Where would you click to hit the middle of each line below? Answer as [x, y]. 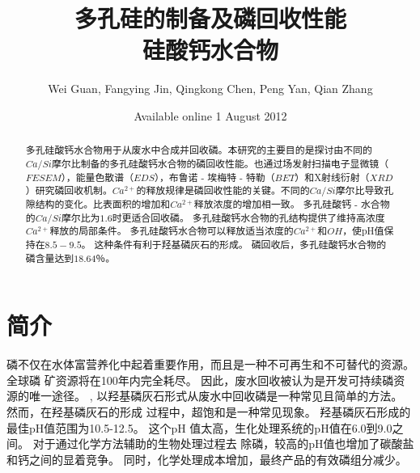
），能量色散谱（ [98, 177]
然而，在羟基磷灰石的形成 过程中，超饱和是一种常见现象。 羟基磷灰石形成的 [209, 411]
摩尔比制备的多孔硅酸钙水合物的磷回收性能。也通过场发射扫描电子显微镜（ [220, 163]
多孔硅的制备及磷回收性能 [210, 18]
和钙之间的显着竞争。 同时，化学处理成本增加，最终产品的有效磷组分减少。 [207, 459]
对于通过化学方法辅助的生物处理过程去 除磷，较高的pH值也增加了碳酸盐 [223, 443]
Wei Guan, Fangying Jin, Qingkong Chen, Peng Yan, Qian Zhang [210, 89]
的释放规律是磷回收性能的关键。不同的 [223, 190]
